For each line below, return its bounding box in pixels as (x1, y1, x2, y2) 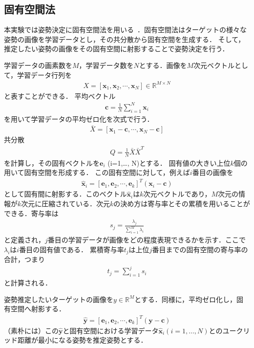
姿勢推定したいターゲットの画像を (4, 294, 113, 304)
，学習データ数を (79, 60, 134, 70)
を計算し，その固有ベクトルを (4, 157, 100, 168)
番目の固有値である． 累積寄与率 (19, 244, 124, 254)
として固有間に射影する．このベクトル (4, 189, 127, 199)
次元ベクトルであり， (143, 189, 212, 199)
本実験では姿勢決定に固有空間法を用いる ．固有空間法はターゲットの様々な (4, 24, 247, 35)
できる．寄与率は (4, 208, 59, 218)
